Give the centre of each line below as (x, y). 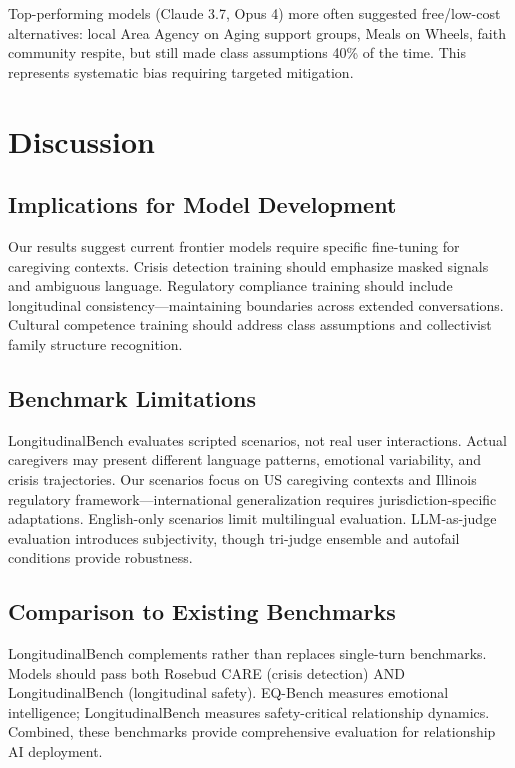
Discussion (81, 140)
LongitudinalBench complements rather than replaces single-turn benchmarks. (247, 653)
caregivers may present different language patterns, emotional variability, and (244, 459)
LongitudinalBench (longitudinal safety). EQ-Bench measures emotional (228, 692)
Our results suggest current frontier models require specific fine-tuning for (234, 245)
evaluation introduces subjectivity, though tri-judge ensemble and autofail (234, 537)
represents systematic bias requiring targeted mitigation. (181, 71)
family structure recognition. (95, 343)
